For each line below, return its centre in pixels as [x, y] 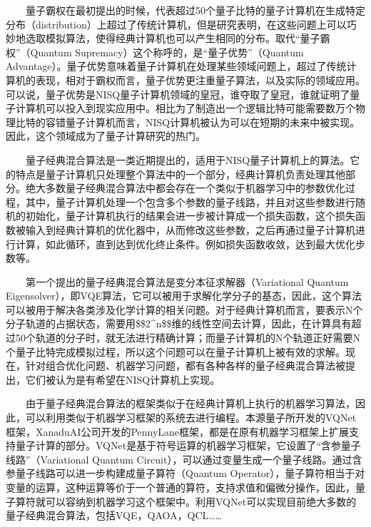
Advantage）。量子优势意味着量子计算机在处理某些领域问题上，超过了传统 [176, 66]
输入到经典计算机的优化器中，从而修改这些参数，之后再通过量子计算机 [190, 229]
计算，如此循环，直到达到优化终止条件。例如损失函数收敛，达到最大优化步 [190, 244]
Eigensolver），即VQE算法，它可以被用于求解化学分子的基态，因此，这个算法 [184, 296]
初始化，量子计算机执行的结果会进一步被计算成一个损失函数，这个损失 [190, 216]
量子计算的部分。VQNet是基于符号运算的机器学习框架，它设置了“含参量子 [188, 445]
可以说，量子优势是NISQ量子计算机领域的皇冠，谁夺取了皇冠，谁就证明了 [178, 94]
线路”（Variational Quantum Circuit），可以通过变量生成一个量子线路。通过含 [184, 459]
